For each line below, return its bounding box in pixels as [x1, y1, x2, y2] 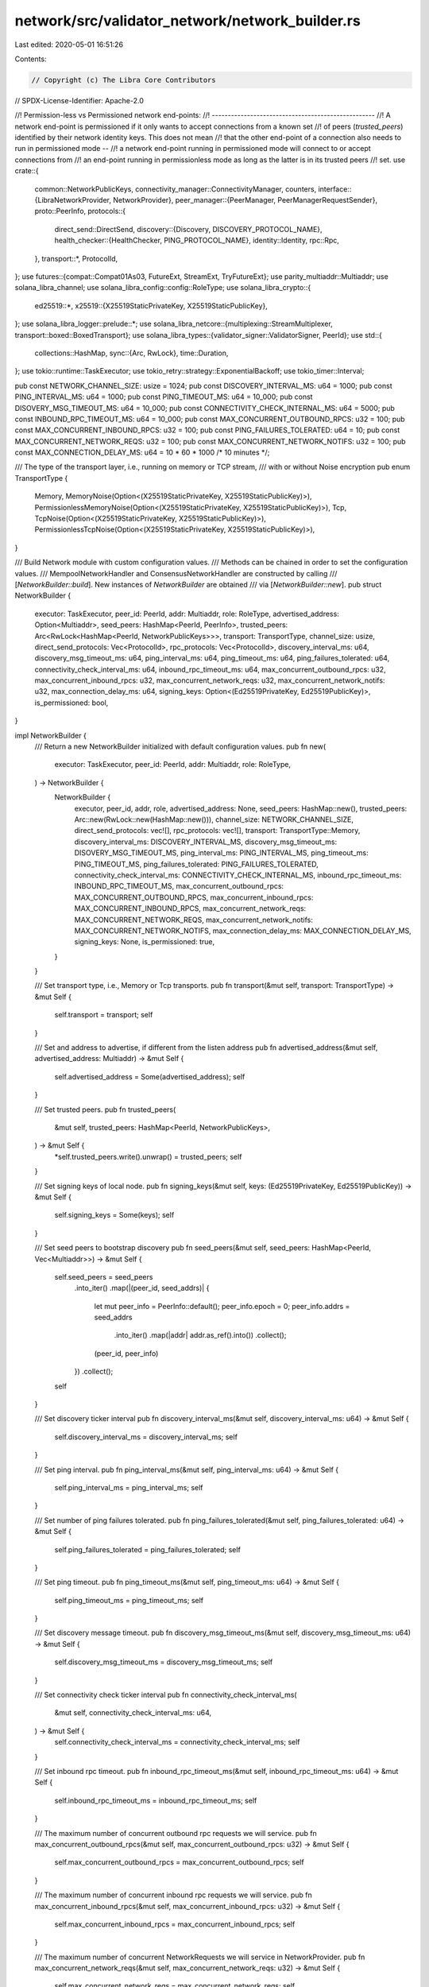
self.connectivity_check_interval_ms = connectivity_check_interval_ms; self [54, 1737, 301, 1747]
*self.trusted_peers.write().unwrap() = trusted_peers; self [54, 1152, 242, 1161]
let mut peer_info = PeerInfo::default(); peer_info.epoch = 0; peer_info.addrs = [94, 1301, 350, 1311]
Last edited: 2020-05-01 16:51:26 [14, 40, 123, 49]
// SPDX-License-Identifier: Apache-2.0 [14, 95, 145, 105]
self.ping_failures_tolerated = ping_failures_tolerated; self [54, 1544, 242, 1554]
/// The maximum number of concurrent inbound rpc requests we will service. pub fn [34, 1890, 313, 1900]
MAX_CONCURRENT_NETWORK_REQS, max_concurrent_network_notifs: [74, 915, 314, 924]
